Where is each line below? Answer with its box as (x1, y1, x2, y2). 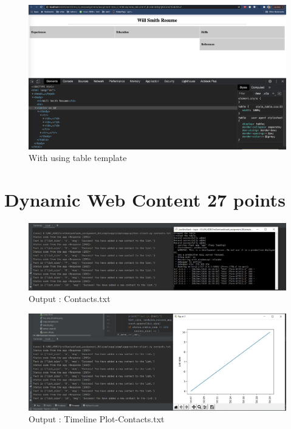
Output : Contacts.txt (29, 292, 111, 305)
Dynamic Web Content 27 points (4, 187, 286, 212)
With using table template (29, 151, 127, 164)
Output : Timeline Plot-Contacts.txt (29, 413, 165, 425)
